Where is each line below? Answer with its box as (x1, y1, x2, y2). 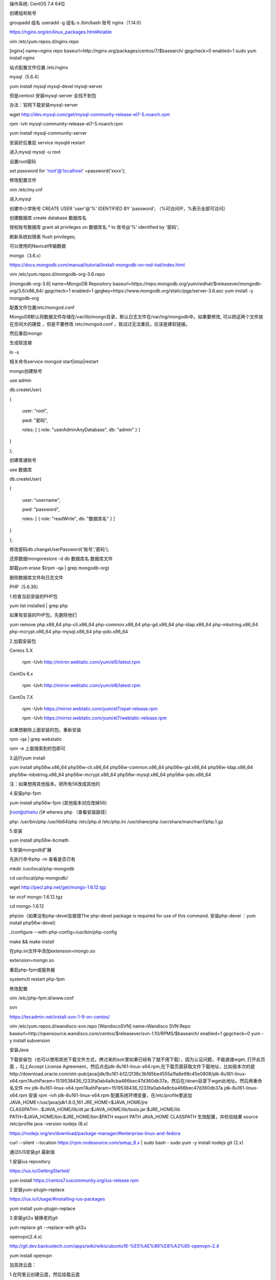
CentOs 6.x (9, 671, 33, 677)
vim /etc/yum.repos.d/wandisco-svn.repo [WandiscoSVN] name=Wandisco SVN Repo (9, 1023, 191, 1029)
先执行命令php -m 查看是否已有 (9, 856, 76, 862)
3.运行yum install (9, 755, 45, 761)
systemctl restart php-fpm (9, 976, 65, 983)
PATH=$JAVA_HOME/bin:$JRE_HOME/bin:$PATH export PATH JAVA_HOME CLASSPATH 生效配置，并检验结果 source (9, 1114, 258, 1120)
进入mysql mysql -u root (9, 149, 61, 155)
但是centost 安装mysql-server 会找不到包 (9, 92, 97, 98)
